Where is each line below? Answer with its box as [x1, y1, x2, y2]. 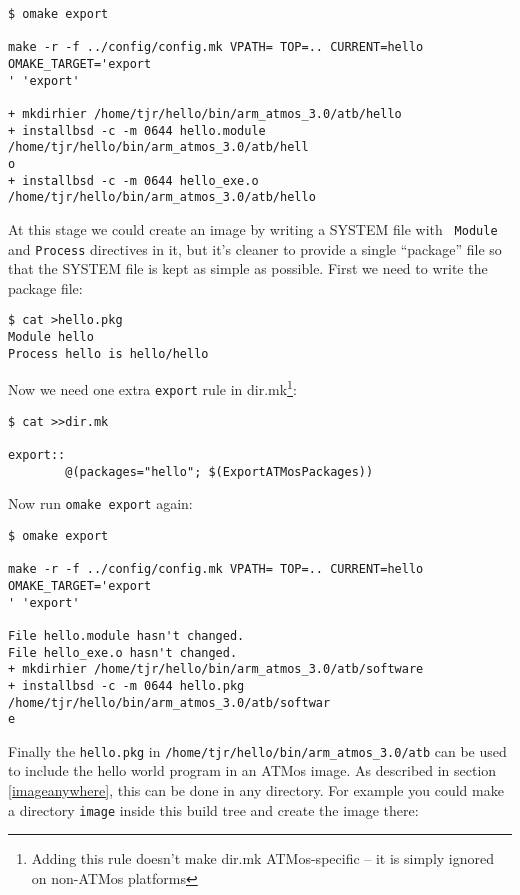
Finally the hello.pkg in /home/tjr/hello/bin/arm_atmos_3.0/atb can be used [8, 740, 507, 761]
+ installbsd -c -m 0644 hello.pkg [8, 678, 245, 693]
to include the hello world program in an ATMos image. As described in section [8, 760, 497, 781]
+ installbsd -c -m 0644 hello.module [8, 123, 266, 138]
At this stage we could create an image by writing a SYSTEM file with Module [8, 218, 498, 239]
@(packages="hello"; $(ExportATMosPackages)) [65, 464, 374, 479]
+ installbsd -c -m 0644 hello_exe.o [8, 173, 259, 188]
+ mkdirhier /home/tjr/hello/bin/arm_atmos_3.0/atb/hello [8, 106, 402, 121]
